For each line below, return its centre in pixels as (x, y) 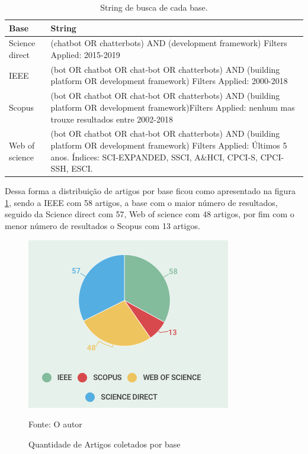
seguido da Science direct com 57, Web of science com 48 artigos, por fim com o (150, 214)
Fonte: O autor (55, 424)
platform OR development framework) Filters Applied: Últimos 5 (169, 145)
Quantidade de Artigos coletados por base (105, 444)
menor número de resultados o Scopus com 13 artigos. (102, 226)
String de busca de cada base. (154, 7)
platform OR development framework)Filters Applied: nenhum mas (173, 107)
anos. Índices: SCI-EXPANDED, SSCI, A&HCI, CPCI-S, (154, 157)
